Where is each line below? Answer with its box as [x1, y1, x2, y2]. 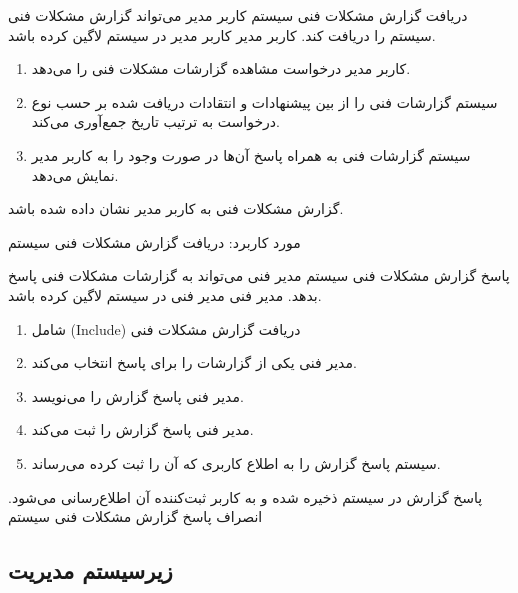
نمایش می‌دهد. [31, 164, 119, 185]
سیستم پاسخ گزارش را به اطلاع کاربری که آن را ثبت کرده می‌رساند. [31, 452, 441, 473]
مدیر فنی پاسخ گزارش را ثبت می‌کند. [31, 419, 254, 440]
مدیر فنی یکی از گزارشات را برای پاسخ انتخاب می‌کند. [31, 352, 357, 373]
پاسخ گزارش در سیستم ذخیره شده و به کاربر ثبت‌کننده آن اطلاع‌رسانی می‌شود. [8, 486, 483, 507]
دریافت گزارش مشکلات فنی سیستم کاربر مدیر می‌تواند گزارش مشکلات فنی [8, 5, 468, 25]
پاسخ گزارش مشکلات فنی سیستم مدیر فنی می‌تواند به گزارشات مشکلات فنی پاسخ [8, 265, 510, 286]
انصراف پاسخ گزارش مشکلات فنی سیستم [8, 506, 263, 527]
